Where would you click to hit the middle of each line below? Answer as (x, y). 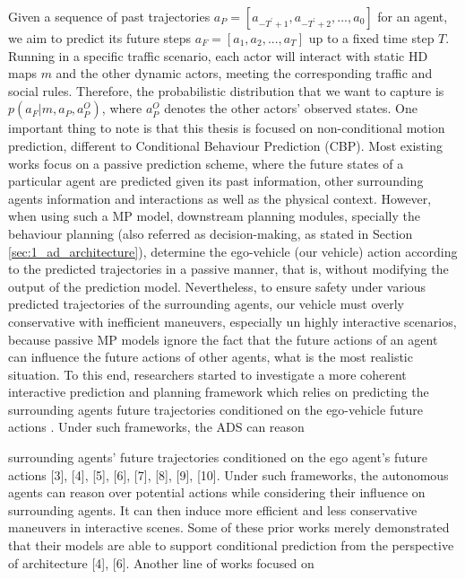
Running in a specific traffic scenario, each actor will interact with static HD (218, 55)
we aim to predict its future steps (100, 38)
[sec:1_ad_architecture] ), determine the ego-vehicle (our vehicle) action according (233, 251)
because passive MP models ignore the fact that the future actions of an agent (223, 339)
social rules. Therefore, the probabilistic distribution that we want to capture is (226, 90)
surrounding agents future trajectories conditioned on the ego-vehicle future (215, 409)
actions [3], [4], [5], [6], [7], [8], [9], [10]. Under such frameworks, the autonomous (228, 474)
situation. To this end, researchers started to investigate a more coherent (207, 374)
